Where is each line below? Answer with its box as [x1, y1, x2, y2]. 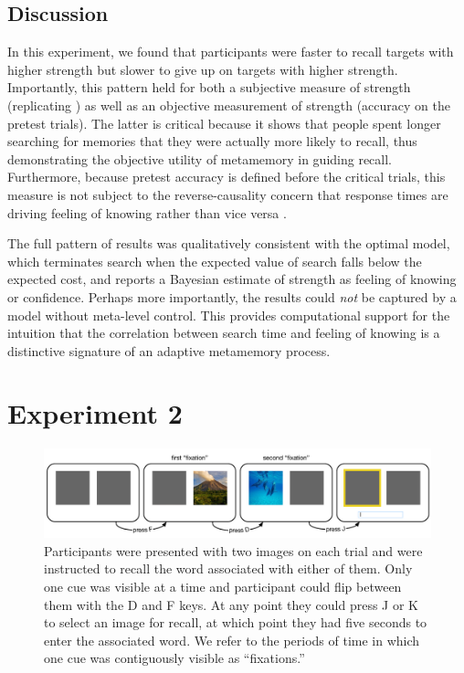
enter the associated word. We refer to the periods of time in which [44, 630, 420, 649]
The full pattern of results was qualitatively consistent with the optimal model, [7, 234, 450, 253]
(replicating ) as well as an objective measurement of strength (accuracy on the [7, 95, 450, 114]
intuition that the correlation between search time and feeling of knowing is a [7, 323, 440, 342]
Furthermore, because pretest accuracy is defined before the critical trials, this [7, 167, 446, 186]
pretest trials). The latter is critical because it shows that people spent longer [7, 113, 441, 132]
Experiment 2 [7, 394, 183, 432]
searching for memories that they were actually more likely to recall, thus [7, 131, 417, 151]
